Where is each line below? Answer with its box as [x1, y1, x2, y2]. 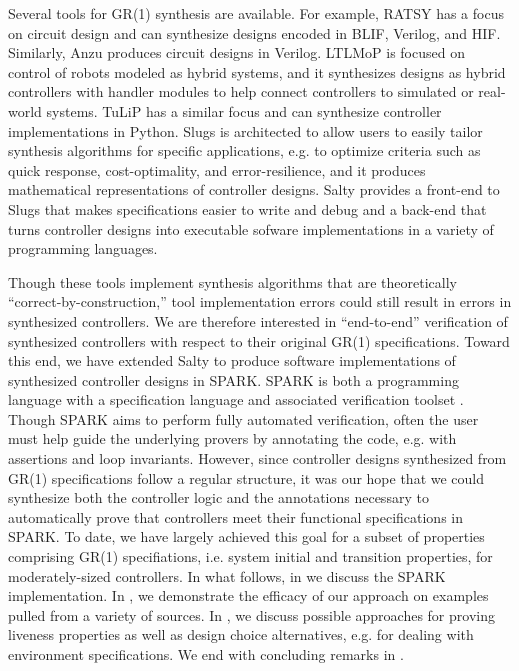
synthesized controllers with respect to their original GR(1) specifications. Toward [8, 330, 510, 351]
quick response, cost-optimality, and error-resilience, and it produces [8, 159, 426, 180]
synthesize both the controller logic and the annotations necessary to [8, 487, 429, 508]
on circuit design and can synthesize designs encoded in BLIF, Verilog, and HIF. [8, 22, 501, 43]
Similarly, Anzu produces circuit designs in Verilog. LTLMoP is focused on [8, 42, 465, 63]
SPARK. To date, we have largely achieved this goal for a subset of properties [8, 526, 485, 547]
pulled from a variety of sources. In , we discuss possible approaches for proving [8, 604, 495, 625]
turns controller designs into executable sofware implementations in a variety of [8, 218, 494, 239]
